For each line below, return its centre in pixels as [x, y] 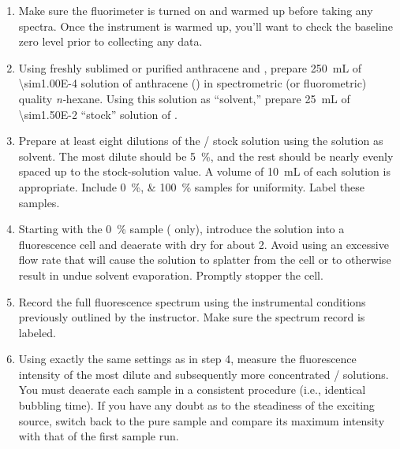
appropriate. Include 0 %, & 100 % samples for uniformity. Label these [191, 186]
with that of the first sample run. [99, 436]
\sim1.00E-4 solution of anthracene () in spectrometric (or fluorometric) [193, 83]
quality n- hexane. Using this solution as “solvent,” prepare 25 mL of [184, 98]
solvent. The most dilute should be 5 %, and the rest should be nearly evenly [206, 156]
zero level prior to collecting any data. [110, 41]
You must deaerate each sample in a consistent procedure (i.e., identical [192, 390]
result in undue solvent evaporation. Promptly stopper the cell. [171, 275]
